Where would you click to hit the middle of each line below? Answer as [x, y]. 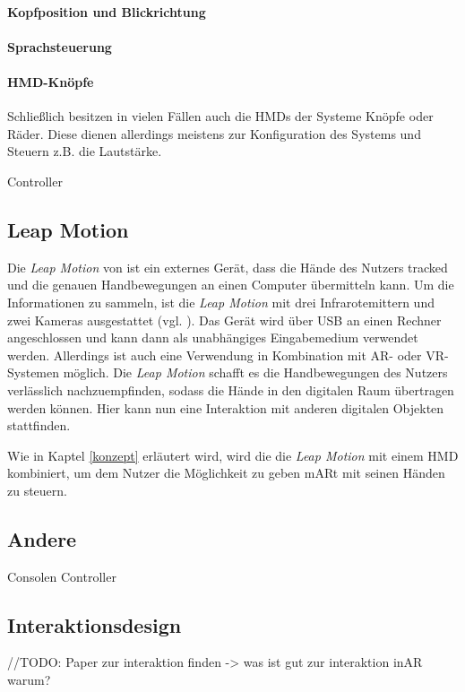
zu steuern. [38, 490]
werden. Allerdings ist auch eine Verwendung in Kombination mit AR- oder [215, 355]
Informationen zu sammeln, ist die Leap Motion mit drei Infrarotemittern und [221, 302]
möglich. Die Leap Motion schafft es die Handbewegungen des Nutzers [255, 372]
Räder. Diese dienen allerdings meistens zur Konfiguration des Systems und [214, 133]
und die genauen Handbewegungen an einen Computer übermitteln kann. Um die [231, 285]
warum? [29, 680]
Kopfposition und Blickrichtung [107, 11]
